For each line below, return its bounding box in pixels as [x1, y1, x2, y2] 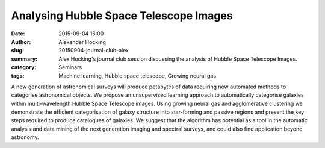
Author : [11, 38, 31, 45]
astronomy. [11, 134, 39, 141]
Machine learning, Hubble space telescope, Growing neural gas [58, 72, 217, 79]
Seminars [58, 64, 82, 71]
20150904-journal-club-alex [58, 47, 129, 54]
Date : [11, 30, 25, 37]
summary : [11, 55, 38, 63]
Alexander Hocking [58, 38, 107, 45]
